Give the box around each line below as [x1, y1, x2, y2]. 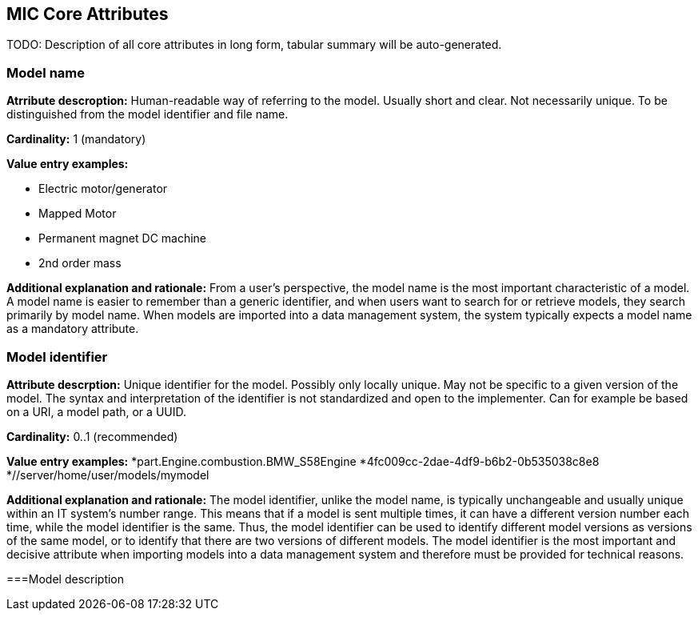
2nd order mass [38, 256, 122, 270]
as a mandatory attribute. [6, 322, 139, 336]
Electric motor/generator [38, 182, 168, 196]
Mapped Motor [38, 206, 117, 221]
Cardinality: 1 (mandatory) [6, 132, 146, 146]
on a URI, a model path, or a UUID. [6, 404, 186, 419]
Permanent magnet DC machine [38, 231, 207, 246]
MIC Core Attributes [6, 4, 169, 24]
